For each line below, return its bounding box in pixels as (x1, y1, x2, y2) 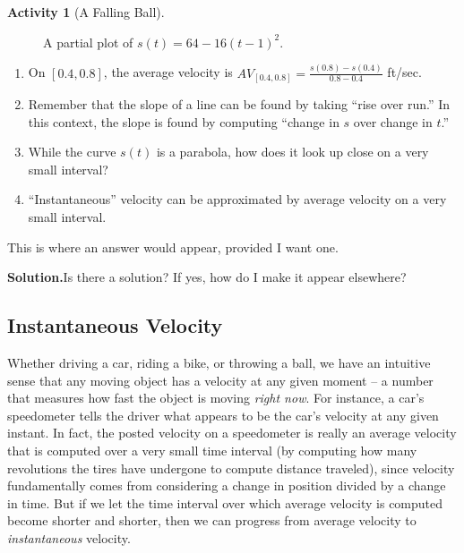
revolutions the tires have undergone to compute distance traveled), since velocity (7, 458, 455, 477)
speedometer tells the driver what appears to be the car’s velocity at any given (7, 405, 439, 424)
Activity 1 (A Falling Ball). (7, 3, 165, 21)
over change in (353, 112, 433, 131)
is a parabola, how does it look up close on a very (156, 142, 429, 161)
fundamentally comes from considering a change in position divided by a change (7, 476, 446, 495)
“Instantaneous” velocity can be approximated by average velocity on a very (28, 190, 447, 208)
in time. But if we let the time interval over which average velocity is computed (7, 493, 443, 512)
